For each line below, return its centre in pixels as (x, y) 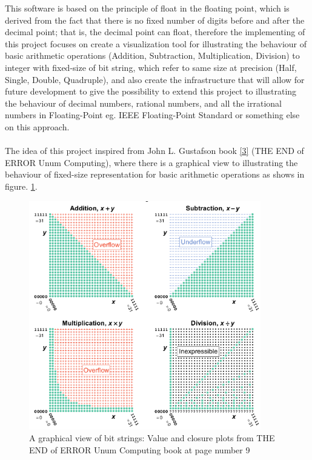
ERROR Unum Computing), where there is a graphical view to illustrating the (151, 162)
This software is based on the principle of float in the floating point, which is (147, 8)
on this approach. (37, 126)
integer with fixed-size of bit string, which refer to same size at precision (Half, (151, 67)
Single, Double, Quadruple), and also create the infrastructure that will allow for (155, 79)
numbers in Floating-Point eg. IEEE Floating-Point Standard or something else (152, 115)
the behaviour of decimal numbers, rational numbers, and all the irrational (144, 103)
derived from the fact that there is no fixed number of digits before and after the (155, 20)
